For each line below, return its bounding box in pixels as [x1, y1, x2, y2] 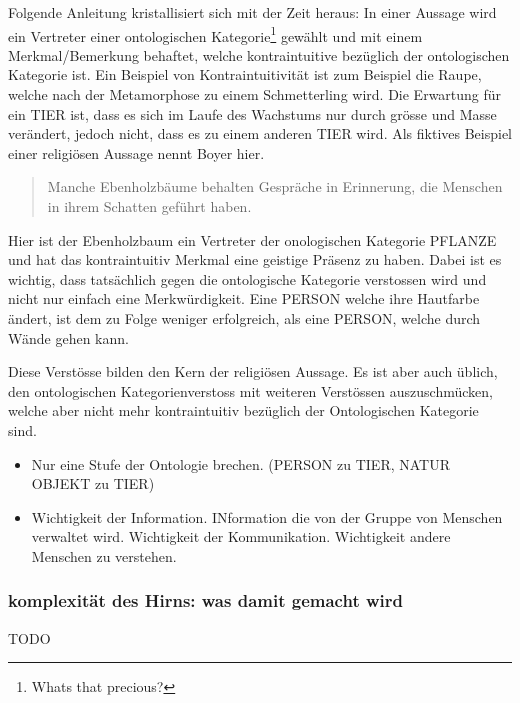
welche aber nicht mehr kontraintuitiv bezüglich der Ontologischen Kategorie [8, 400, 479, 421]
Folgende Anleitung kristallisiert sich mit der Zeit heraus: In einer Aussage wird [8, 2, 497, 22]
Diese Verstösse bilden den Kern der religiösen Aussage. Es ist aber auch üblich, [8, 361, 498, 382]
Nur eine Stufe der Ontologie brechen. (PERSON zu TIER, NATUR [31, 453, 450, 474]
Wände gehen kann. [8, 327, 129, 348]
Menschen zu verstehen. [31, 545, 177, 566]
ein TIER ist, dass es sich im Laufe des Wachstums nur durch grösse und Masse [8, 103, 497, 124]
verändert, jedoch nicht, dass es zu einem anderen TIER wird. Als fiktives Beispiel [8, 123, 512, 144]
